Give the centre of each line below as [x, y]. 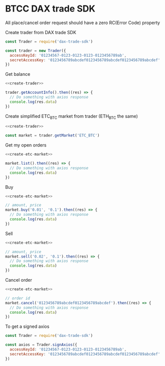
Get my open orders [26, 145]
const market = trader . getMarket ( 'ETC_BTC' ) [52, 136]
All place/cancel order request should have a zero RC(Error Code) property [83, 23]
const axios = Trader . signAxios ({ [41, 345]
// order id [18, 298]
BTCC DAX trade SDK [50, 9]
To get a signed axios [27, 326]
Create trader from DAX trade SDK [41, 32]
